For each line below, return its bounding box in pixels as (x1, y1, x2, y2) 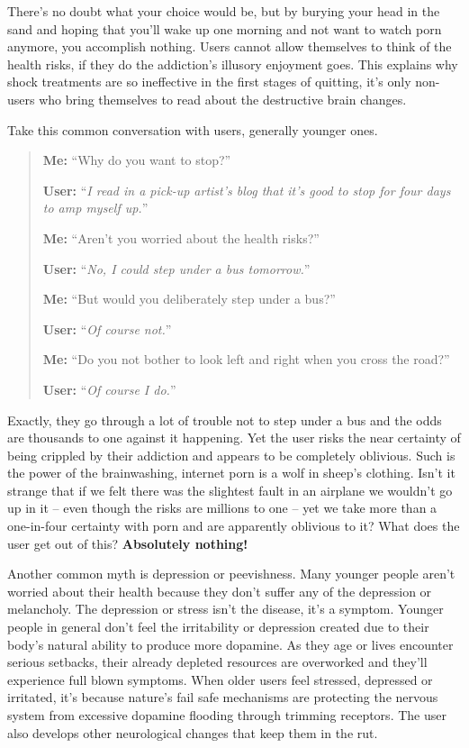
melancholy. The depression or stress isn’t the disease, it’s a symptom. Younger (7, 599, 444, 618)
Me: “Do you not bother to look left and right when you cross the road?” (42, 350, 450, 369)
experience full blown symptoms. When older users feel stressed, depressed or (7, 670, 433, 689)
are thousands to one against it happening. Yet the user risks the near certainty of (7, 428, 461, 447)
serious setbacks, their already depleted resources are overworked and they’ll (7, 652, 428, 671)
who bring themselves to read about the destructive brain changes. (39, 89, 407, 108)
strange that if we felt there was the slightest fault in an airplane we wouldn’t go (7, 480, 453, 499)
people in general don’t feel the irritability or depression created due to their (7, 617, 429, 636)
